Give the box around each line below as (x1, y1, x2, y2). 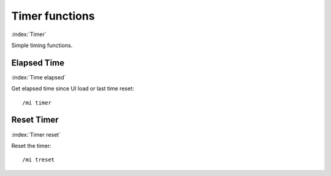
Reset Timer (11, 115, 59, 125)
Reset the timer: (11, 142, 51, 149)
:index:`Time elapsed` (11, 73, 66, 81)
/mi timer (22, 99, 51, 106)
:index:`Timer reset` (11, 131, 61, 138)
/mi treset (22, 156, 55, 163)
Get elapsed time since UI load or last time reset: (11, 85, 134, 92)
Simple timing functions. (11, 42, 73, 49)
